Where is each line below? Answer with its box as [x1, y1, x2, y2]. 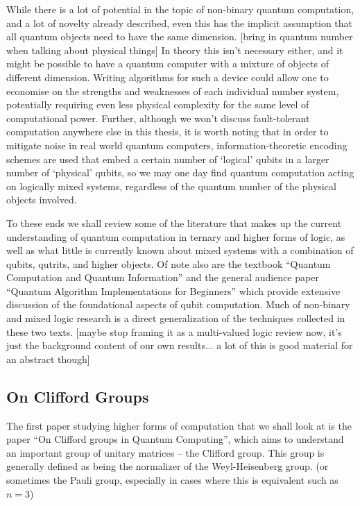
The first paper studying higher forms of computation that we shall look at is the [6, 418, 352, 432]
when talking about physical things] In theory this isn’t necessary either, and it [6, 42, 343, 57]
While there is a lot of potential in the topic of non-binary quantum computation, [6, 2, 354, 16]
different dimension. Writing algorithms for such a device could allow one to [6, 69, 329, 84]
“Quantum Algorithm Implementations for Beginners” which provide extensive [6, 283, 341, 298]
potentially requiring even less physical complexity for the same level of [6, 97, 309, 112]
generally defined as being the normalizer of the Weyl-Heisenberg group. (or [6, 459, 329, 473]
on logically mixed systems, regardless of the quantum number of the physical [6, 178, 336, 193]
